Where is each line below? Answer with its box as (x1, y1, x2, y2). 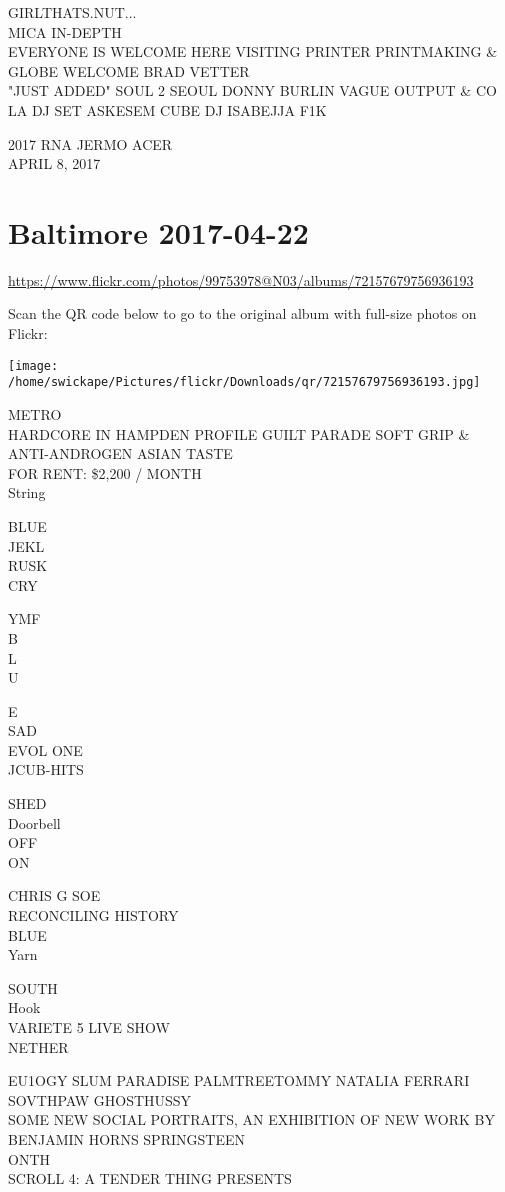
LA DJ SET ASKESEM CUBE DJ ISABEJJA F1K (8, 99, 327, 120)
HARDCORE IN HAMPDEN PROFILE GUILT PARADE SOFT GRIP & (8, 423, 470, 444)
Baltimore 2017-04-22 (8, 211, 309, 252)
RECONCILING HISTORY (8, 905, 179, 926)
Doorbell (8, 812, 61, 833)
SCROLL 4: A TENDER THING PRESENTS (8, 1168, 292, 1189)
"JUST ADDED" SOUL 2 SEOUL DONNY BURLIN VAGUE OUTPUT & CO (8, 80, 497, 101)
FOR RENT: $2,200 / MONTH (8, 462, 202, 483)
